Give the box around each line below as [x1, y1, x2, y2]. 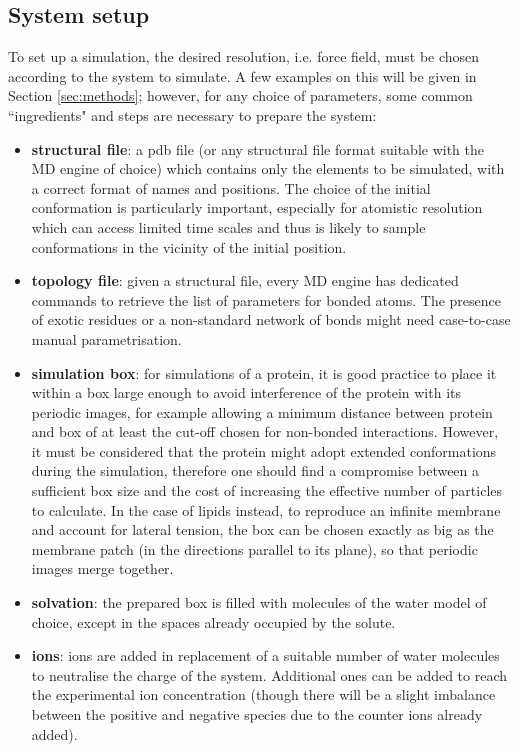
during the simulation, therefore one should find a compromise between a [31, 460, 480, 481]
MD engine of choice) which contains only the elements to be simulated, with [31, 158, 505, 179]
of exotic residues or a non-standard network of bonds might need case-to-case [31, 309, 511, 330]
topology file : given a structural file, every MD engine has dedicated [31, 270, 459, 291]
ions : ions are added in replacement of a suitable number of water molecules [31, 645, 500, 666]
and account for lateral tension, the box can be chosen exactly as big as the [31, 519, 494, 540]
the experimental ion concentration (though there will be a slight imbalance [31, 684, 496, 705]
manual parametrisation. [31, 328, 182, 349]
